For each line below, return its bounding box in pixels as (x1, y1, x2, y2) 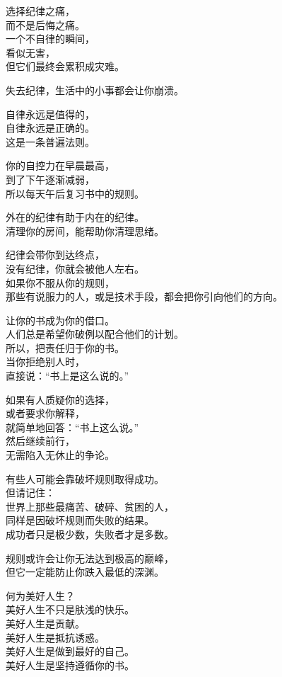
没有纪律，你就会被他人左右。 (6, 261, 144, 275)
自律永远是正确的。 (6, 120, 95, 135)
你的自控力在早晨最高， (6, 158, 114, 173)
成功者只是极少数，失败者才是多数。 (6, 527, 174, 541)
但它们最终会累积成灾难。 (6, 59, 124, 74)
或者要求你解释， (6, 406, 85, 421)
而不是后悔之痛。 (6, 17, 85, 32)
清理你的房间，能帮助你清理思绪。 (6, 223, 164, 238)
